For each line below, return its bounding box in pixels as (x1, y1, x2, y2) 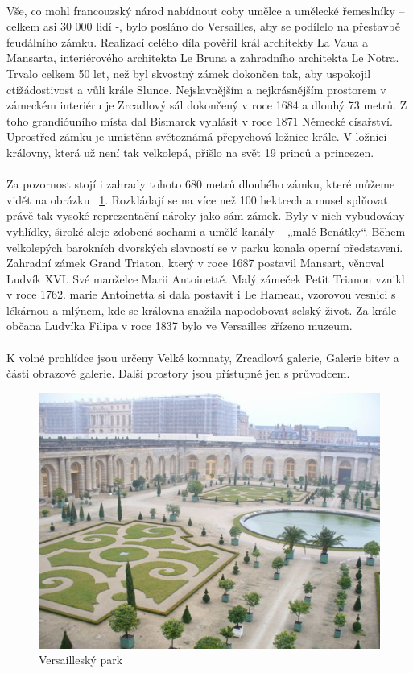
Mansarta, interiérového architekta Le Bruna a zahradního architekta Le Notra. (6, 49, 399, 66)
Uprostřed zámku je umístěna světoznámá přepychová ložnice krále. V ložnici (6, 128, 387, 145)
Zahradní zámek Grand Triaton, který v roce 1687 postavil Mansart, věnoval (6, 254, 385, 271)
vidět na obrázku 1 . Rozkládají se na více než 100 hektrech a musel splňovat (6, 191, 388, 208)
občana (6, 317, 42, 334)
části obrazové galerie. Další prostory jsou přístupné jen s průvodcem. (6, 365, 350, 382)
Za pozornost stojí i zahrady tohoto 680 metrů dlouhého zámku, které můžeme (6, 175, 395, 192)
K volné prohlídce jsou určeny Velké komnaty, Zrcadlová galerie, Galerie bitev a (6, 349, 399, 365)
